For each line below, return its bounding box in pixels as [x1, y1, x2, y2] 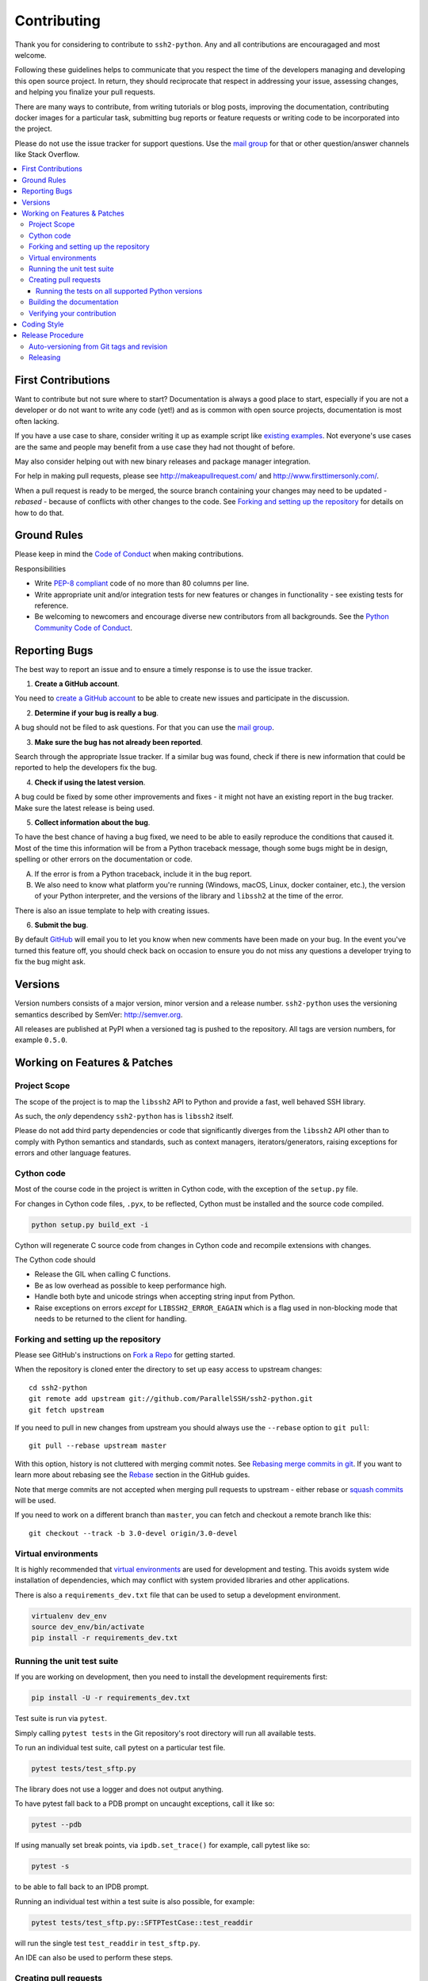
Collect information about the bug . [34, 817, 151, 827]
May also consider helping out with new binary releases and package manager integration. [14, 456, 311, 466]
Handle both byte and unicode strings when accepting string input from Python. [34, 1292, 296, 1301]
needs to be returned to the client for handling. [34, 1314, 187, 1323]
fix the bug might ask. [14, 957, 86, 967]
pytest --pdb [31, 1820, 82, 1830]
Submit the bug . [34, 920, 89, 930]
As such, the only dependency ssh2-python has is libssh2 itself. [14, 1111, 234, 1120]
